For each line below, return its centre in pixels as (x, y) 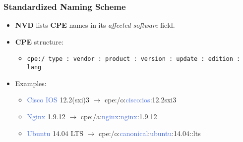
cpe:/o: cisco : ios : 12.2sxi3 (141, 100)
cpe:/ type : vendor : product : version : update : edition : (134, 59)
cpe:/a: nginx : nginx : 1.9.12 (119, 116)
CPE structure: (39, 41)
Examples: (31, 83)
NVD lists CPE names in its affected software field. (95, 25)
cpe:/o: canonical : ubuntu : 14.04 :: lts (150, 133)
